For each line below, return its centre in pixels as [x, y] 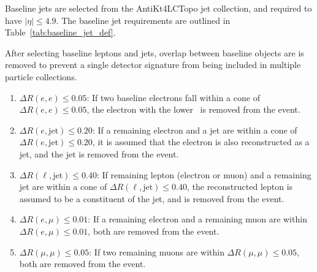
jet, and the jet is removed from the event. [99, 153]
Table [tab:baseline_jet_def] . [60, 32]
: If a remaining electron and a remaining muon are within [197, 219]
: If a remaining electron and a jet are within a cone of [195, 130]
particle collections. [41, 76]
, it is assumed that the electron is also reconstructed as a [201, 142]
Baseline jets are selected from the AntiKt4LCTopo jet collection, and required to [158, 8]
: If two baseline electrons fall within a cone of [173, 97]
